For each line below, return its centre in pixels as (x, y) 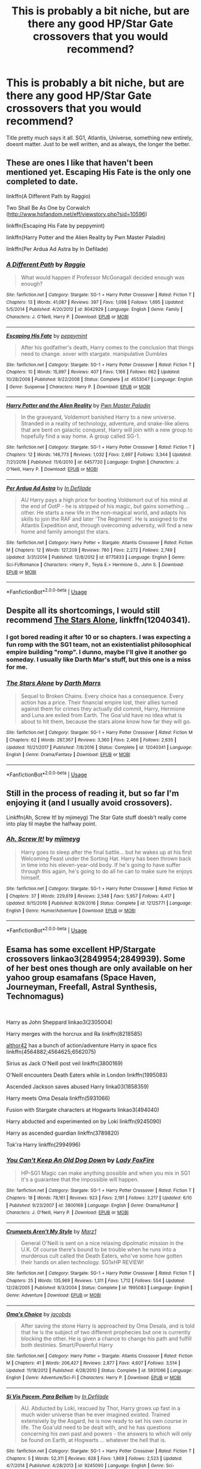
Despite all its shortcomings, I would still (83, 611)
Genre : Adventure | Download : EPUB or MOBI (54, 1295)
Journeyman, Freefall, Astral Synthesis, (82, 987)
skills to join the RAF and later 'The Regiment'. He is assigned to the (104, 519)
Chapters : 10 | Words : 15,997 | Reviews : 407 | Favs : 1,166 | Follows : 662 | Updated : (93, 372)
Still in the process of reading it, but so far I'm (93, 794)
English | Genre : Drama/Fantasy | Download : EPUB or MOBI (68, 755)
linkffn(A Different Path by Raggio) (48, 196)
